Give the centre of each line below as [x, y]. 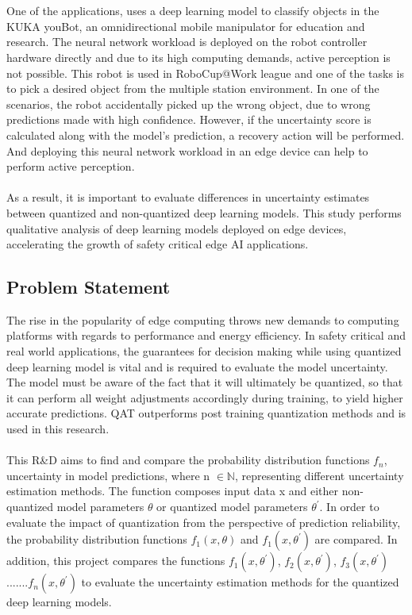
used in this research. [58, 429]
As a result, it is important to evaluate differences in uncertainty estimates [188, 197]
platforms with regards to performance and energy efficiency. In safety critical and [206, 335]
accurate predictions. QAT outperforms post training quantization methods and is [206, 413]
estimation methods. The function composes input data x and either [173, 491]
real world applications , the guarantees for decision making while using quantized [204, 351]
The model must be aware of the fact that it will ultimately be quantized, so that [205, 382]
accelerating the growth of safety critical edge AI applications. [158, 244]
